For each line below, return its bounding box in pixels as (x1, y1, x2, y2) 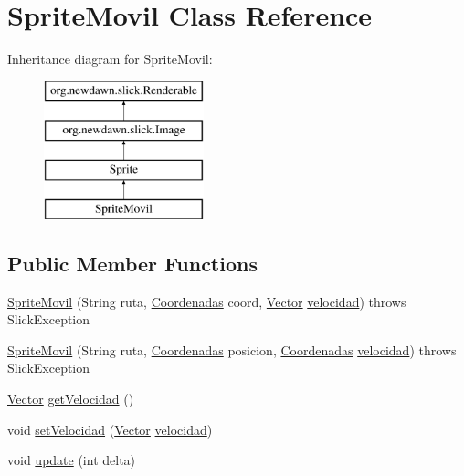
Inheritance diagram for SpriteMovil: (7, 49, 213, 69)
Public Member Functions (7, 249, 258, 277)
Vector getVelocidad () (7, 389, 134, 408)
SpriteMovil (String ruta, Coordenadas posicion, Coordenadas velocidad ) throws (7, 340, 457, 359)
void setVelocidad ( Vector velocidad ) (7, 419, 213, 439)
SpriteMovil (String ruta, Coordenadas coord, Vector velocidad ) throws (7, 291, 406, 311)
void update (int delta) (7, 450, 136, 470)
